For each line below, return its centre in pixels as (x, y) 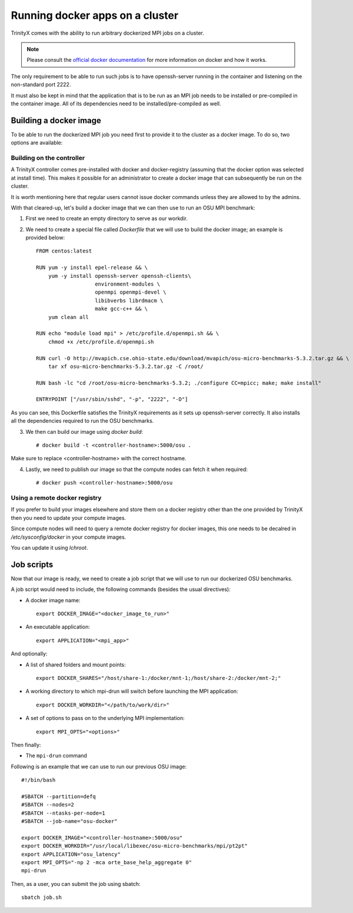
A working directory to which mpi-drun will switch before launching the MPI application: (132, 691)
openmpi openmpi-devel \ (131, 292)
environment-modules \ (128, 284)
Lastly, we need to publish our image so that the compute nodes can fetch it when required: (137, 469)
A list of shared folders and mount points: (76, 665)
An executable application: (58, 627)
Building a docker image (56, 120)
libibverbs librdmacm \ (129, 301)
